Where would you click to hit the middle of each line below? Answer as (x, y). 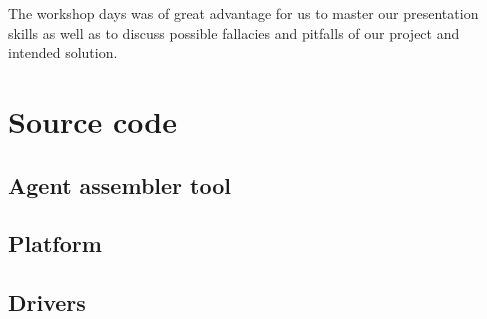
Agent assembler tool (119, 184)
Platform (55, 243)
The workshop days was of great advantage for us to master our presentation (243, 13)
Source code (92, 120)
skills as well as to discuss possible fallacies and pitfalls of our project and (234, 32)
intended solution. (63, 52)
